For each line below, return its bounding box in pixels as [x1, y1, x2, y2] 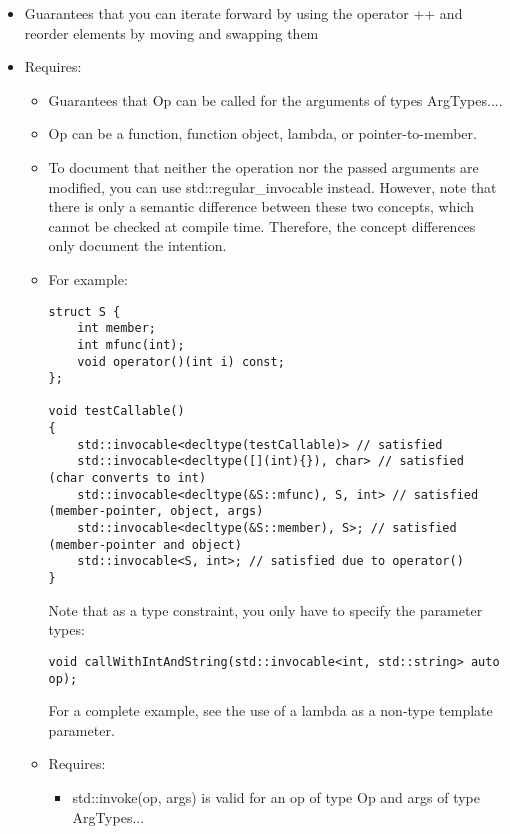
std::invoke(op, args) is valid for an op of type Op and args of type [72, 786, 481, 807]
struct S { [48, 304, 121, 319]
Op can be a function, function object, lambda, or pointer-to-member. [48, 123, 477, 144]
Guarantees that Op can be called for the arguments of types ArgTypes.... [48, 89, 503, 110]
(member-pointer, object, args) [48, 504, 264, 519]
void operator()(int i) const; [77, 354, 285, 369]
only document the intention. [48, 235, 227, 256]
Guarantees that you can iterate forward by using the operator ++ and [24, 3, 463, 23]
